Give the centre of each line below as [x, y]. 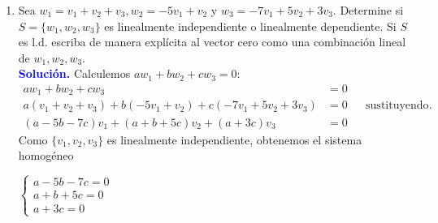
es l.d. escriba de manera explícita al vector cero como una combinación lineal [212, 42]
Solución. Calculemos [74, 73]
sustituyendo [397, 106]
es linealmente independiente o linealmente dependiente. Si [250, 26]
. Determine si [368, 10]
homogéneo [46, 155]
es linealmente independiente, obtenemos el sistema [234, 139]
